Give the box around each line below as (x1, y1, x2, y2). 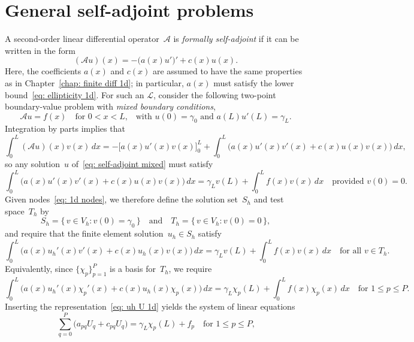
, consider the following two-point (153, 88, 276, 101)
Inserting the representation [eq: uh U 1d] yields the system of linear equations (5, 300, 295, 313)
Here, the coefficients (5, 65, 81, 77)
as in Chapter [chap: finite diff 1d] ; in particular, (5, 76, 184, 89)
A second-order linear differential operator (5, 32, 159, 45)
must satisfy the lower (213, 76, 294, 89)
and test (253, 193, 284, 205)
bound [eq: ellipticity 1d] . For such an (5, 88, 144, 101)
